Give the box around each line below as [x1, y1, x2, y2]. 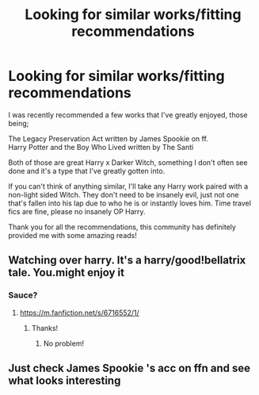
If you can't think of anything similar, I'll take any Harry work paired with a [8, 181, 249, 191]
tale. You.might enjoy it [8, 266, 125, 279]
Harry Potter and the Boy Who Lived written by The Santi [8, 142, 194, 151]
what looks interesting [8, 374, 121, 388]
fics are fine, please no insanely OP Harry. [8, 206, 146, 216]
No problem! [43, 339, 85, 348]
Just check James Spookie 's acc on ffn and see [8, 362, 251, 375]
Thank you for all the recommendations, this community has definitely [8, 222, 236, 232]
